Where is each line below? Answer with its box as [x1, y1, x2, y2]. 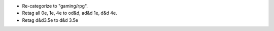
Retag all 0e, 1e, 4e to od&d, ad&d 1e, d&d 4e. [22, 10, 117, 16]
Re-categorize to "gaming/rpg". [22, 3, 88, 9]
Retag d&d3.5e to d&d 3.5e [22, 17, 79, 23]
